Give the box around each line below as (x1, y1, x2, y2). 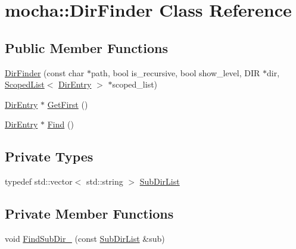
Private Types (5, 147, 94, 166)
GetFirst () (47, 98, 88, 110)
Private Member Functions (5, 204, 174, 223)
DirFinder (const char (5, 66, 85, 79)
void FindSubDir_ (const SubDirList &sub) (5, 232, 165, 244)
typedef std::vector (5, 175, 73, 188)
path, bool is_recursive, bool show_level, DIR (91, 66, 260, 79)
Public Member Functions (5, 38, 168, 57)
